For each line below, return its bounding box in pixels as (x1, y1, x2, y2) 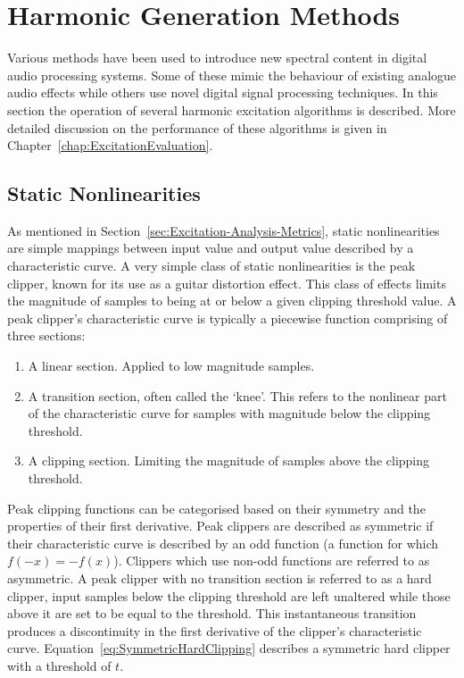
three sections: (7, 326, 86, 345)
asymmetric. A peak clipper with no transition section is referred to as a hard (7, 568, 432, 587)
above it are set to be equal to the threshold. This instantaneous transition (7, 604, 417, 623)
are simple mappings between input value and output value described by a (7, 239, 414, 257)
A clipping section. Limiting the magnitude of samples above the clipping (28, 451, 430, 470)
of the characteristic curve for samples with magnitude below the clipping (28, 404, 431, 423)
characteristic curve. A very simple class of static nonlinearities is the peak (7, 256, 416, 275)
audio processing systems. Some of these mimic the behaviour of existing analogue (7, 65, 457, 84)
